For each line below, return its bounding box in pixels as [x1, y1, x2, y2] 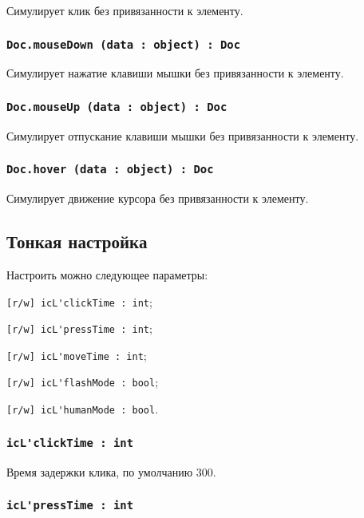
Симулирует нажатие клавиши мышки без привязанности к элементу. [6, 65, 344, 81]
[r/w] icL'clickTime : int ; [6, 293, 152, 310]
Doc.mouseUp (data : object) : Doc [6, 100, 227, 113]
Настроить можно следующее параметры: [6, 266, 208, 283]
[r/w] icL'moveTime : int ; [6, 346, 147, 363]
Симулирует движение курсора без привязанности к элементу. [6, 190, 309, 207]
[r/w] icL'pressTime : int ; [6, 320, 152, 337]
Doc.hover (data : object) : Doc [6, 163, 214, 176]
